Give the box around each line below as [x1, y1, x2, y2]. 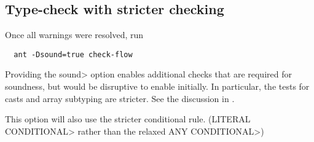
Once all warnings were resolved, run [5, 28, 144, 41]
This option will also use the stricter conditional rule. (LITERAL [5, 112, 251, 125]
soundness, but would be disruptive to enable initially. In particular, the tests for [5, 80, 310, 93]
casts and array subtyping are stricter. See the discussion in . [5, 92, 235, 105]
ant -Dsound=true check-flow [14, 50, 133, 59]
